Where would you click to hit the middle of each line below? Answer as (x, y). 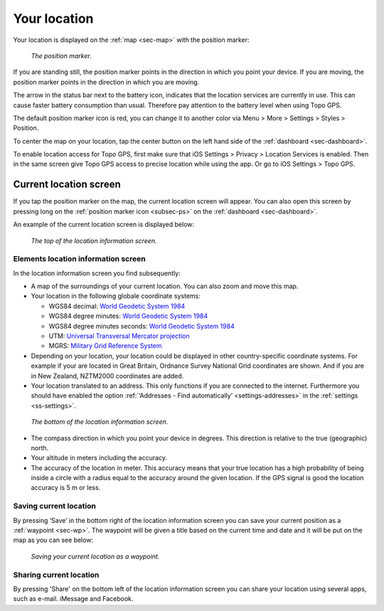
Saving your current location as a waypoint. (95, 556)
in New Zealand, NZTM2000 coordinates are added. (107, 376)
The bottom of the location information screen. (100, 422)
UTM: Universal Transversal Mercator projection (119, 336)
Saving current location (54, 506)
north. (40, 447)
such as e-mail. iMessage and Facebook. (73, 599)
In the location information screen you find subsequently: (97, 273)
